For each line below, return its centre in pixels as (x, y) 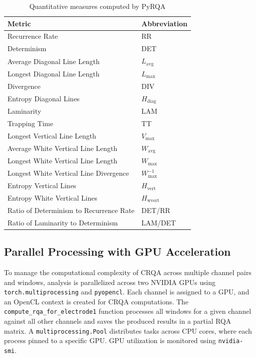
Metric (19, 23)
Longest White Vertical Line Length (63, 161)
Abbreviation (164, 23)
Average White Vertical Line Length (63, 148)
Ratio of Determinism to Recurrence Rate (71, 210)
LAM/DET (159, 222)
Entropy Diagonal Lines (44, 98)
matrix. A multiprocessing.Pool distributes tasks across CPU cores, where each (128, 330)
